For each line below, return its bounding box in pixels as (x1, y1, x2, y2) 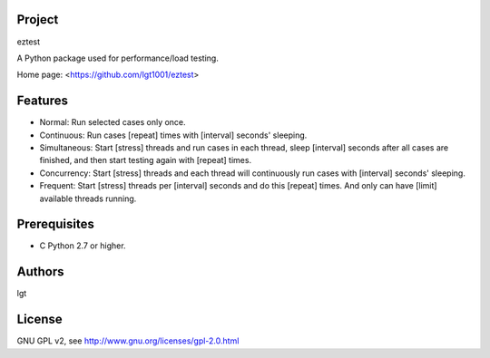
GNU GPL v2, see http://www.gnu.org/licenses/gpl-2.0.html (16, 335, 240, 346)
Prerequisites (16, 217, 94, 232)
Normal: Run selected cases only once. (39, 117, 186, 128)
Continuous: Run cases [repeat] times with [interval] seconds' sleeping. (39, 130, 308, 140)
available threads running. (39, 193, 137, 204)
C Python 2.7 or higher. (39, 240, 126, 251)
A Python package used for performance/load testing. (16, 53, 220, 63)
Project (16, 12, 59, 27)
